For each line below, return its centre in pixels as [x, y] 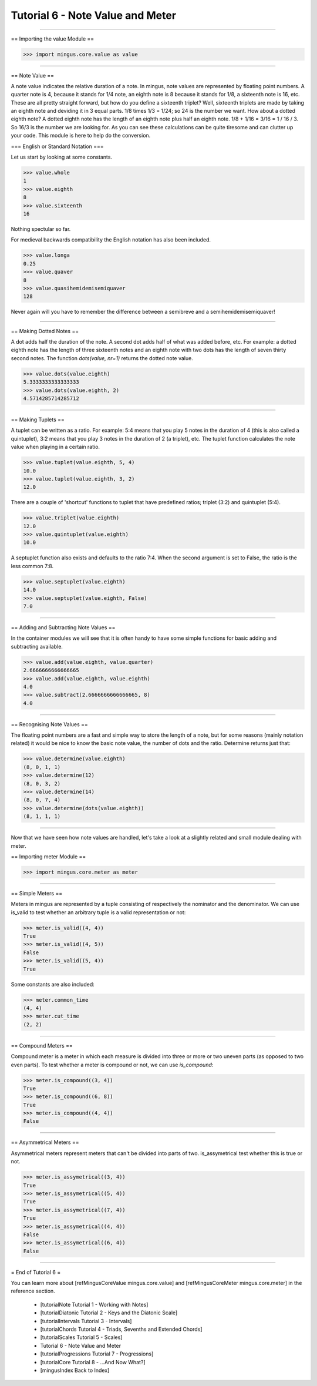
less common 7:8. [32, 566]
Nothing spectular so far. [41, 229]
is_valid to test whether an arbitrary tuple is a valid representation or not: [98, 912]
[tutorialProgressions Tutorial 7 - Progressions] [97, 1354]
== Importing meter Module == [48, 856]
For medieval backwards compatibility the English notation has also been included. [111, 240]
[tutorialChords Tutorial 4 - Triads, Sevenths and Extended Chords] [121, 1329]
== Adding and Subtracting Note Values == [63, 627]
